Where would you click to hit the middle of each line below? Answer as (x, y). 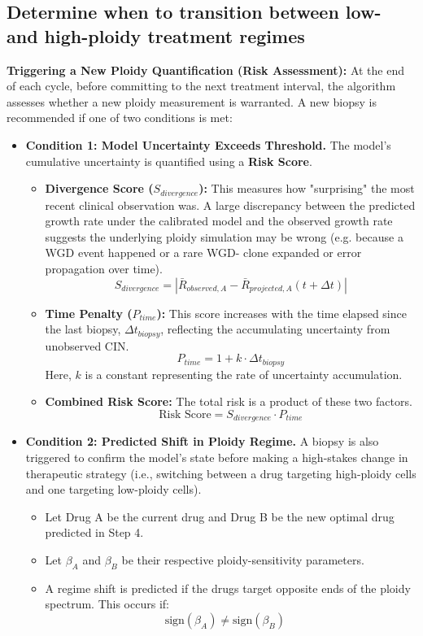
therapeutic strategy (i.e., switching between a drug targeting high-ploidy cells (221, 473)
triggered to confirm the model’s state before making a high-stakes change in (217, 457)
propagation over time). (104, 268)
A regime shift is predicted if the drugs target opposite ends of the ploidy (228, 588)
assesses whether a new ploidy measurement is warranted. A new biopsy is (192, 101)
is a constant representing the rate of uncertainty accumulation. (244, 374)
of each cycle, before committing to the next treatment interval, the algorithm (201, 86)
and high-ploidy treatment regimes (156, 35)
